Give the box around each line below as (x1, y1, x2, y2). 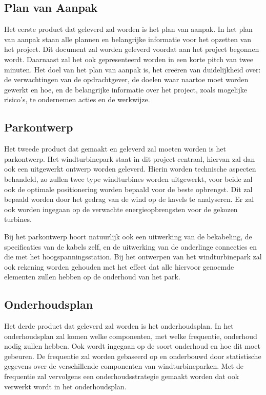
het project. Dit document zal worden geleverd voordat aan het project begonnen (4, 44, 259, 54)
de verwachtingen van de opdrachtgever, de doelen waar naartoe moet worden (4, 74, 249, 85)
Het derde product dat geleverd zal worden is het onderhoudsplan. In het (4, 321, 234, 331)
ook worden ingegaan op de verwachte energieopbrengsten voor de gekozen (4, 203, 238, 214)
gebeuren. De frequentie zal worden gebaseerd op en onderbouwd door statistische (4, 350, 261, 361)
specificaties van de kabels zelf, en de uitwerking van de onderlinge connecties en (4, 241, 257, 252)
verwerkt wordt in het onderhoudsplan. (4, 381, 127, 391)
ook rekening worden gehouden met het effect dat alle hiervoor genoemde (4, 261, 234, 272)
